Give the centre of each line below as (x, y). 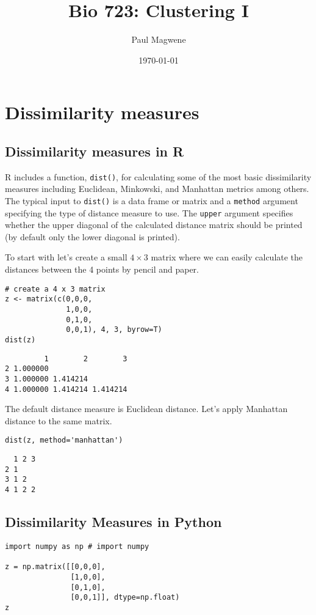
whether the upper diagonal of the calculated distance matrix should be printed (154, 225)
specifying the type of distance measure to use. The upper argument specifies (149, 212)
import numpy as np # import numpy (77, 546)
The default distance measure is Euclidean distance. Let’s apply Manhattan (146, 409)
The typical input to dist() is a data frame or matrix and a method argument (152, 200)
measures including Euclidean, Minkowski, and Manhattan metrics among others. (157, 189)
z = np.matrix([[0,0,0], (55, 567)
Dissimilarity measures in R (95, 151)
